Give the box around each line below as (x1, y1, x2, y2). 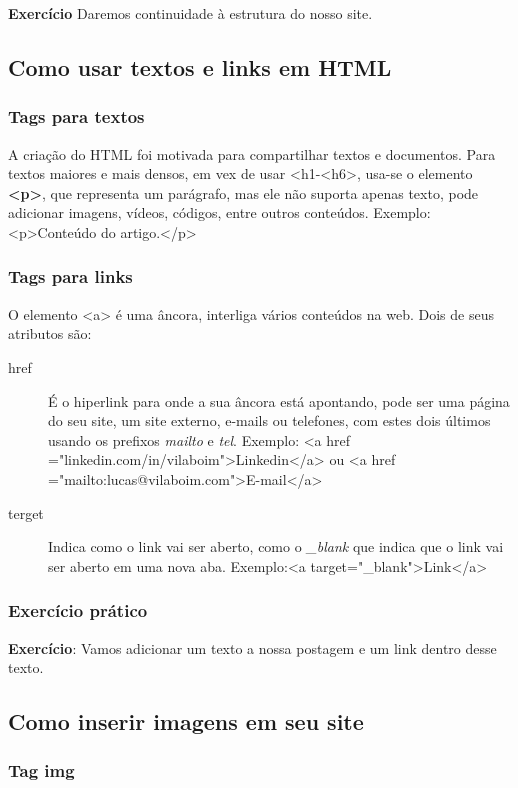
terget (8, 502, 44, 523)
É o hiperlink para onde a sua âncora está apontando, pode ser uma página (48, 390, 510, 411)
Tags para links (8, 264, 133, 289)
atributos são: (8, 323, 92, 344)
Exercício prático (8, 598, 148, 623)
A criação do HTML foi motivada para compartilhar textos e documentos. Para (8, 143, 496, 164)
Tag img (8, 758, 75, 783)
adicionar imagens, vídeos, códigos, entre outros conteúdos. (8, 202, 369, 223)
